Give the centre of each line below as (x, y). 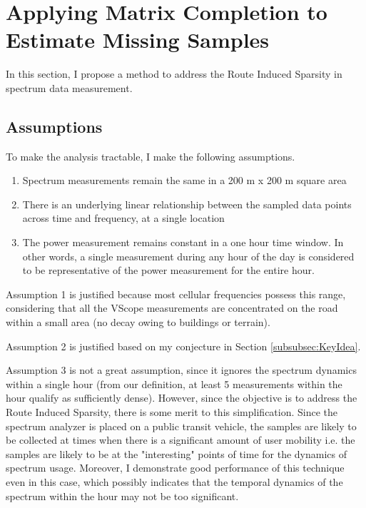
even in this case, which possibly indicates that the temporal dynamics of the (174, 481)
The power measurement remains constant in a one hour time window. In (183, 242)
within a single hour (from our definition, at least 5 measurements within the (174, 383)
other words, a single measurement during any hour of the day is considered (188, 256)
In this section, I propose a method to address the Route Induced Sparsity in (174, 74)
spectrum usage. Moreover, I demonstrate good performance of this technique (175, 468)
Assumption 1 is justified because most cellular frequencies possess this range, (176, 294)
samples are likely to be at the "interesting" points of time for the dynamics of (177, 453)
